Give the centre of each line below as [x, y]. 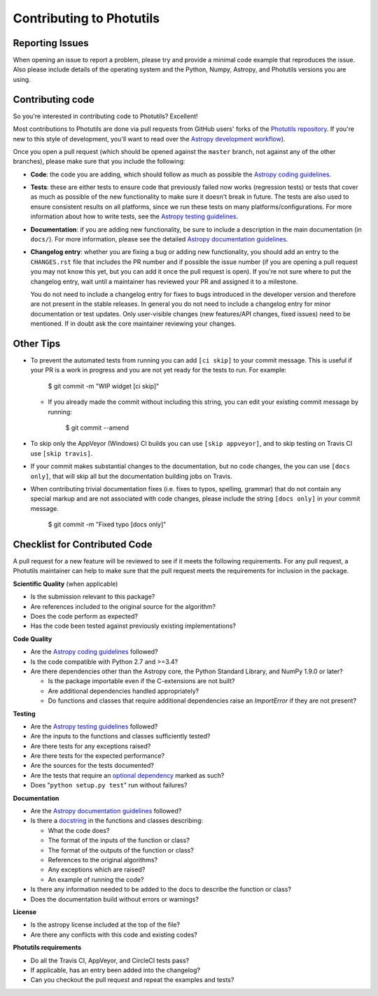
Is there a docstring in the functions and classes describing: [117, 821]
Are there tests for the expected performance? [97, 756]
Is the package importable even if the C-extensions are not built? [141, 681]
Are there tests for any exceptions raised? [91, 746]
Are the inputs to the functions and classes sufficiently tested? [120, 736]
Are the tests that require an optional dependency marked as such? [127, 775]
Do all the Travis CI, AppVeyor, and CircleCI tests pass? [110, 960]
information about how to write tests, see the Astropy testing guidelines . [134, 216]
